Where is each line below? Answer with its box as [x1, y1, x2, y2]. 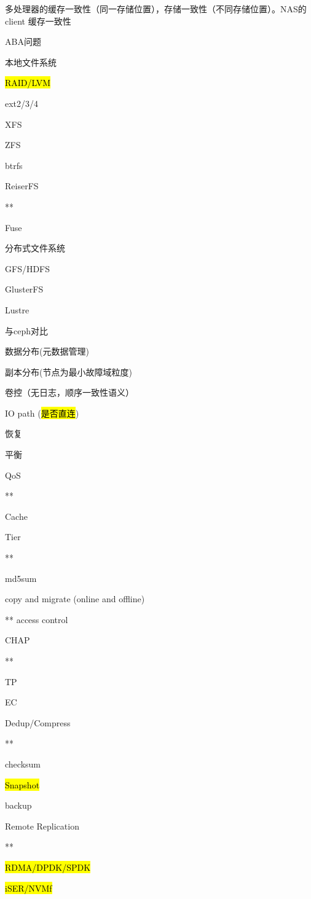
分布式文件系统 [5, 241, 65, 254]
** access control [5, 613, 68, 626]
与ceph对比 [5, 324, 48, 337]
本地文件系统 [5, 55, 57, 68]
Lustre [5, 303, 30, 316]
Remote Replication [5, 819, 79, 832]
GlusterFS [5, 283, 44, 296]
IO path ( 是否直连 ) [5, 406, 79, 419]
